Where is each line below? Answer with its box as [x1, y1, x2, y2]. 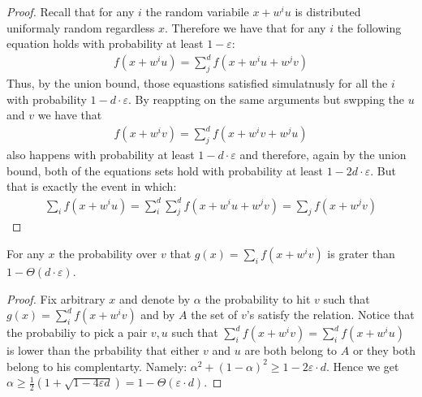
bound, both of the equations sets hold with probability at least [6, 162, 324, 179]
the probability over [58, 244, 157, 261]
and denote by [118, 290, 191, 307]
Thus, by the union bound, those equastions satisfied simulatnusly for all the [6, 75, 388, 92]
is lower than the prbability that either [6, 342, 200, 359]
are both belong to [244, 342, 338, 359]
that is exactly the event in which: [6, 178, 177, 195]
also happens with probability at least [6, 146, 195, 163]
